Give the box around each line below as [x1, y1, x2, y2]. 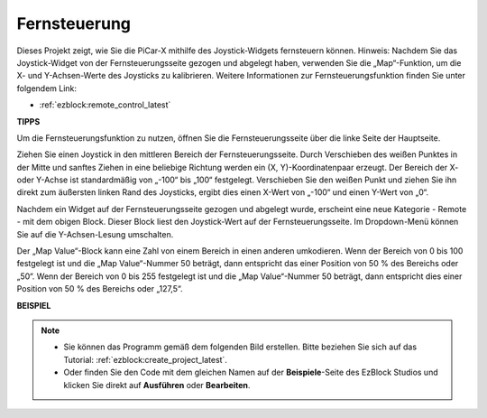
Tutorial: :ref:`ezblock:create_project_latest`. [63, 354, 227, 365]
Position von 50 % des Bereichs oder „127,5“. [16, 283, 183, 294]
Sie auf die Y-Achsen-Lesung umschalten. [16, 228, 174, 239]
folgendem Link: [16, 82, 77, 94]
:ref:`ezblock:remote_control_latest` [39, 99, 171, 110]
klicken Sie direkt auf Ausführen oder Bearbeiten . [63, 379, 251, 390]
